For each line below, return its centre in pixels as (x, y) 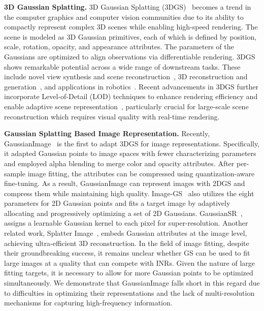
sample (15, 173)
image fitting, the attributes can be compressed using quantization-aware (141, 173)
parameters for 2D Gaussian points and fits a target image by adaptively (117, 203)
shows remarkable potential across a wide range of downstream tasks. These (122, 66)
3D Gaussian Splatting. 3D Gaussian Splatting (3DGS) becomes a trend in (128, 7)
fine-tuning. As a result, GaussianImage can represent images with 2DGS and (125, 183)
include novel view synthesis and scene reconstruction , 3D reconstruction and (126, 76)
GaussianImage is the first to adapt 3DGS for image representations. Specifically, (132, 143)
